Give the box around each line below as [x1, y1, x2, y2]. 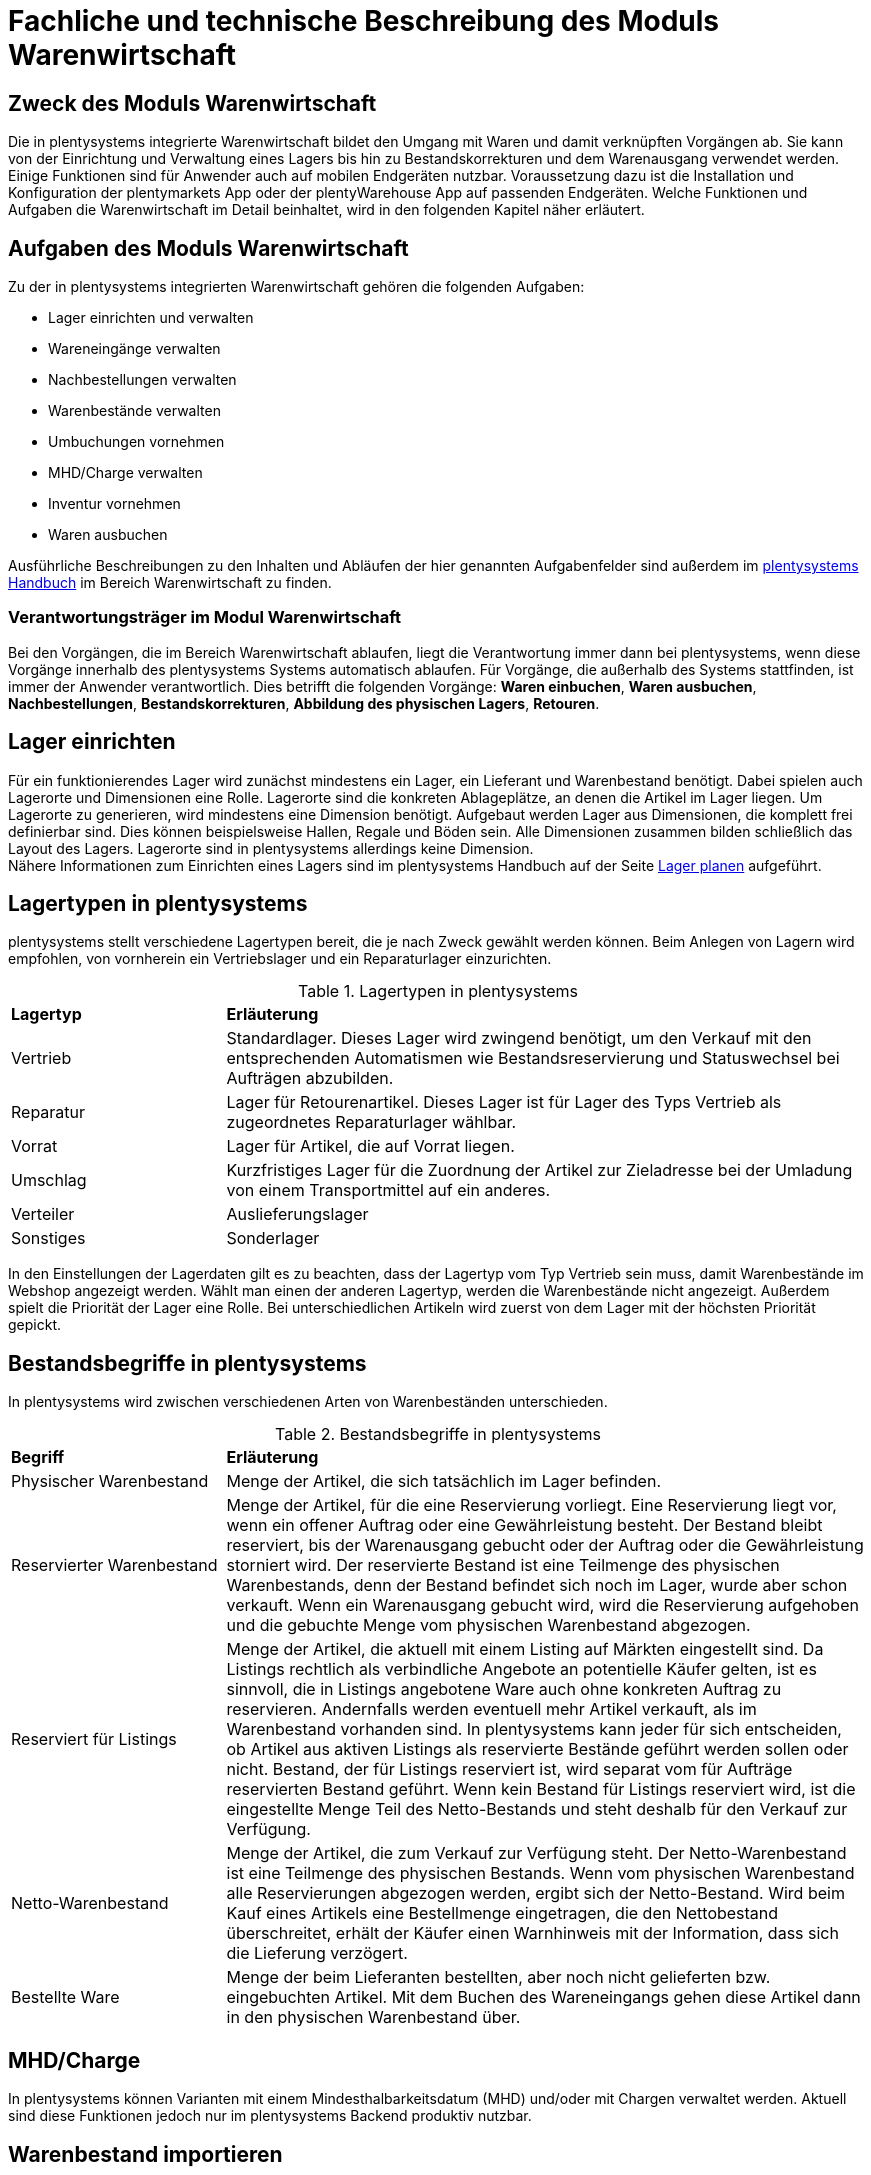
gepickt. [8, 1316, 62, 1334]
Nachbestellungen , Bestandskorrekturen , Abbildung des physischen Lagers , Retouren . [8, 694, 600, 712]
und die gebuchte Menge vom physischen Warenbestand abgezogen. [226, 1615, 751, 1636]
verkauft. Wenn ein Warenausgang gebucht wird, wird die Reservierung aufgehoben [226, 1595, 859, 1616]
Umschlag [11, 1170, 87, 1191]
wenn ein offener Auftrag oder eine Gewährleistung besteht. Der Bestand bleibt [226, 1515, 823, 1536]
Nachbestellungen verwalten [48, 371, 237, 389]
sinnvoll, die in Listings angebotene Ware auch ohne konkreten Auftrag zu [226, 1679, 782, 1700]
